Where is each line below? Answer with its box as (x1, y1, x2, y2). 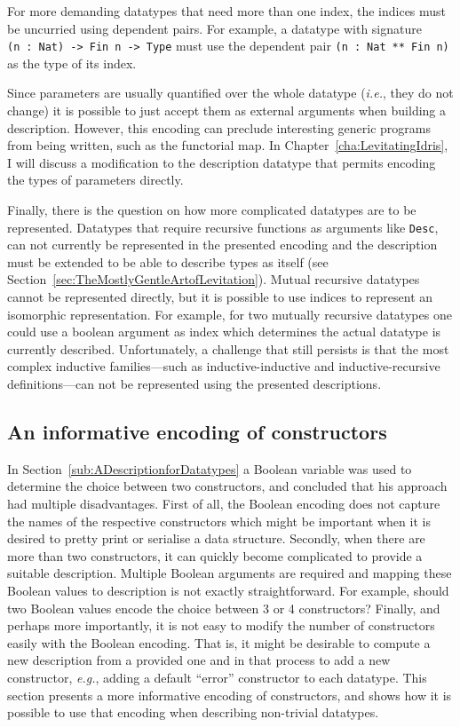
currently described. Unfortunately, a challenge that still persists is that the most (7, 339, 449, 358)
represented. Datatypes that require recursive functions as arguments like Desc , (7, 217, 439, 236)
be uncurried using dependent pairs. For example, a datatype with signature (7, 19, 422, 37)
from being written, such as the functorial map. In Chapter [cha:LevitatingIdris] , (7, 136, 448, 154)
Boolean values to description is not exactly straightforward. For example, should (7, 581, 449, 599)
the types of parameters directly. (7, 170, 184, 189)
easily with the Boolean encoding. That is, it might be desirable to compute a (7, 633, 431, 652)
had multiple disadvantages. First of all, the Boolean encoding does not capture (7, 494, 440, 512)
